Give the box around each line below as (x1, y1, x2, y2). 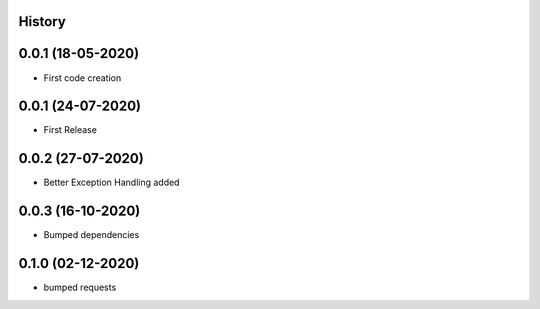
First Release (43, 124, 97, 136)
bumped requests (43, 281, 117, 294)
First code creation (43, 71, 122, 84)
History (18, 13, 67, 30)
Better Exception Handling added (43, 176, 180, 189)
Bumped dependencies (43, 229, 140, 241)
